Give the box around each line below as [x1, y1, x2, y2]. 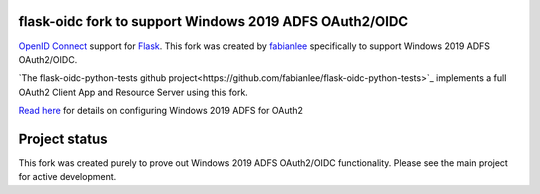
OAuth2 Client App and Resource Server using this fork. [18, 86, 249, 98]
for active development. [18, 171, 117, 183]
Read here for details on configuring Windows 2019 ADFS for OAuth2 [18, 105, 304, 117]
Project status [18, 130, 109, 147]
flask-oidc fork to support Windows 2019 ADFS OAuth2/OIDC [18, 13, 409, 30]
